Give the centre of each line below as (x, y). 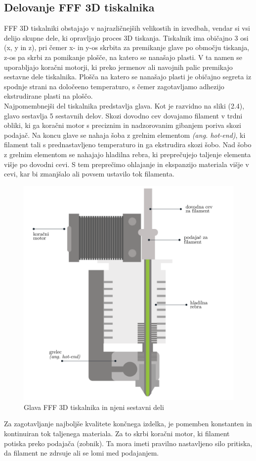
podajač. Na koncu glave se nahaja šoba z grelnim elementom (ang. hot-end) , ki (125, 135)
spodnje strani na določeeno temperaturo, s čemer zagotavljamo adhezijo (114, 86)
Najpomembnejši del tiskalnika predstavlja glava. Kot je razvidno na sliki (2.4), (124, 105)
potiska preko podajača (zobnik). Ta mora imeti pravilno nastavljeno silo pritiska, (128, 443)
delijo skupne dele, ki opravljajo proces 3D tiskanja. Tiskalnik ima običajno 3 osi (126, 37)
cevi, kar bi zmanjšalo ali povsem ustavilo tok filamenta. (89, 174)
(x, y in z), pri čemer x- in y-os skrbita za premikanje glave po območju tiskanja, (127, 47)
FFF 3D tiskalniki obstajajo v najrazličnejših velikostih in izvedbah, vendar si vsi (127, 28)
